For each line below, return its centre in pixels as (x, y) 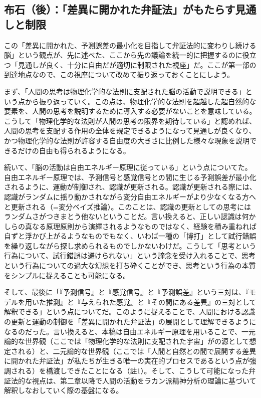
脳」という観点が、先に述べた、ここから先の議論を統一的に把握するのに (123, 55)
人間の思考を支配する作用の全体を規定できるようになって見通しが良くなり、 (130, 131)
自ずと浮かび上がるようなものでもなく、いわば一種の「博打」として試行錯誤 (130, 236)
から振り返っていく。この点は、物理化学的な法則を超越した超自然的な (141, 101)
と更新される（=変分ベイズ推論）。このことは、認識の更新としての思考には (128, 206)
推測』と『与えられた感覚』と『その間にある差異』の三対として (151, 302)
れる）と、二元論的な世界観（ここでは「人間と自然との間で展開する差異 (137, 351)
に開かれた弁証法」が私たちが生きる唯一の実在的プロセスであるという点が (127, 361)
